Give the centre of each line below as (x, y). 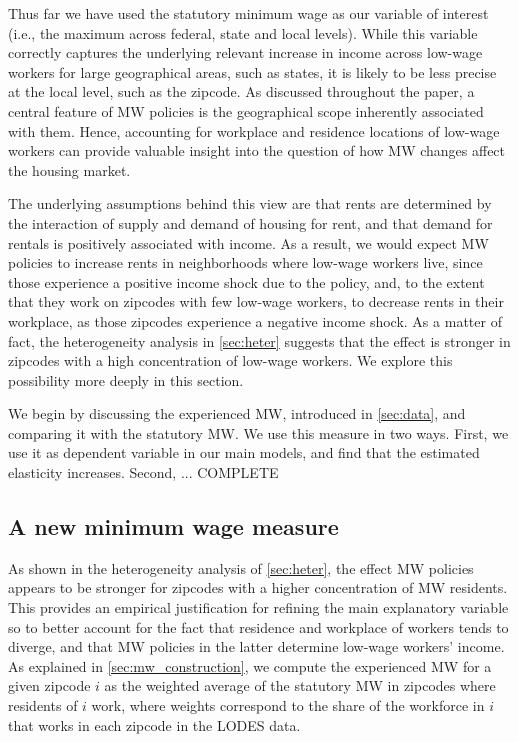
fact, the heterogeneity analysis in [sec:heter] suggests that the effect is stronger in (259, 340)
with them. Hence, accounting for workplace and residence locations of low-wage (254, 130)
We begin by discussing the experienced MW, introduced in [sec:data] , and (237, 413)
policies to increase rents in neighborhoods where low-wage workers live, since (245, 262)
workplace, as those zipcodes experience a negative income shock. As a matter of (255, 320)
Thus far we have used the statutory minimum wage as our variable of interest (248, 13)
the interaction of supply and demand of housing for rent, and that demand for (250, 222)
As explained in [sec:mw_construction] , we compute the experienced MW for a (250, 665)
